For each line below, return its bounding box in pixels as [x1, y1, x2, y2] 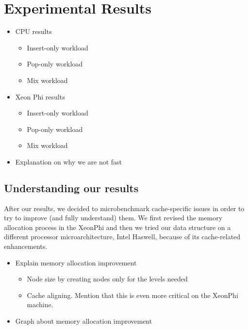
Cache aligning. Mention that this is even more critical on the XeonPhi [27, 290, 238, 300]
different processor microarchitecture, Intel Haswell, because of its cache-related [4, 231, 241, 242]
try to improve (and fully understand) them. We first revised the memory [4, 213, 223, 223]
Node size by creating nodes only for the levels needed [27, 274, 188, 284]
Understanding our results [4, 180, 139, 195]
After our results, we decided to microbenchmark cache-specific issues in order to [4, 203, 245, 213]
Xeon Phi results [15, 91, 65, 101]
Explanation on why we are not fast [15, 156, 122, 166]
